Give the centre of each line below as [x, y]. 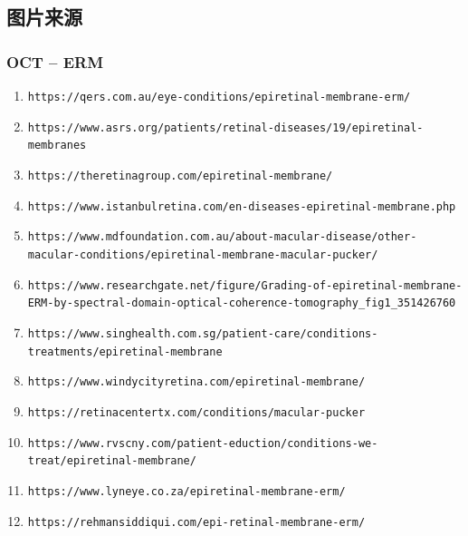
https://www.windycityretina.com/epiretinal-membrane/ [196, 382]
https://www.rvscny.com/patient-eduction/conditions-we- [203, 443]
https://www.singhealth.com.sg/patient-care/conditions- [203, 333]
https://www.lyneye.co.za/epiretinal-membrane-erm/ [186, 491]
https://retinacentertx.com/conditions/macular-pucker [196, 412]
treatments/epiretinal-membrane [125, 351]
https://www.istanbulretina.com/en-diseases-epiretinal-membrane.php [242, 206]
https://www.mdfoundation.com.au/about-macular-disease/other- [222, 237]
